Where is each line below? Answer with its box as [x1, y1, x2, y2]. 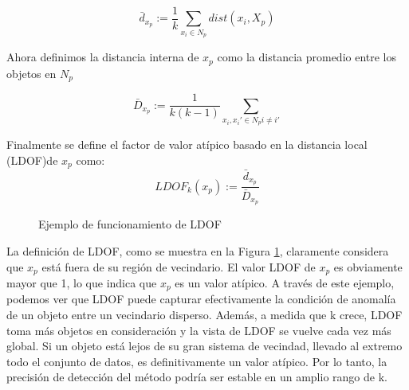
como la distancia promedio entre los [217, 49, 397, 65]
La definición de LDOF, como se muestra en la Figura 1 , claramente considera [6, 242, 389, 259]
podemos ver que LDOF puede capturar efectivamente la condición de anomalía [6, 291, 396, 307]
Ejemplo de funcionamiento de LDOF [38, 216, 222, 232]
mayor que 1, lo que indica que [6, 275, 157, 291]
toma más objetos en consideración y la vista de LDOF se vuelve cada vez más [6, 322, 391, 338]
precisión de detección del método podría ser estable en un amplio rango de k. [6, 369, 387, 385]
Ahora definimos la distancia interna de [6, 49, 199, 65]
